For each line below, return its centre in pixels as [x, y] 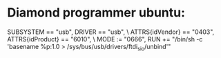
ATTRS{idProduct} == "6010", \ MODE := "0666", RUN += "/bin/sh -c [105, 39]
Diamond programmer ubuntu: [96, 13]
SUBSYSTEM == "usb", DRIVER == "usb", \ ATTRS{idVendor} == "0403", [111, 32]
